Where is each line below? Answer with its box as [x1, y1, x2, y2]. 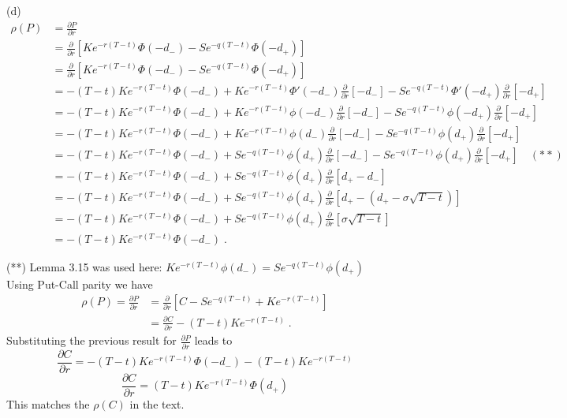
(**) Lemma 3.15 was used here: [6, 258, 162, 274]
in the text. [129, 395, 185, 412]
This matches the [6, 395, 90, 412]
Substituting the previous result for [6, 332, 177, 349]
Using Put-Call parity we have [6, 275, 153, 292]
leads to [194, 332, 233, 349]
